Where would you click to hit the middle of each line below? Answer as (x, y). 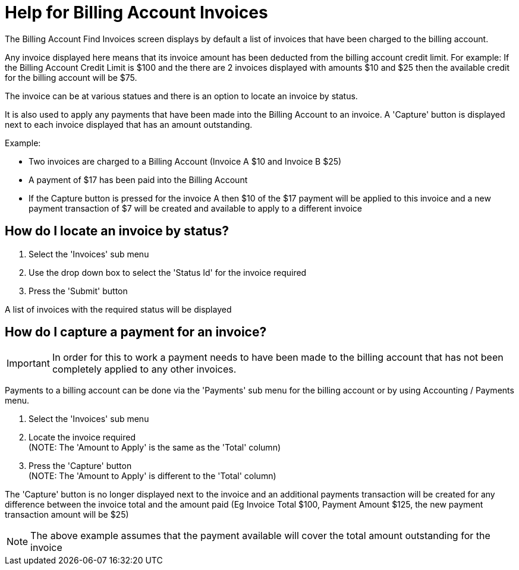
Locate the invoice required (82, 437)
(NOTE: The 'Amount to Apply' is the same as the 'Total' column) (155, 448)
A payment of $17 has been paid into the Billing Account (138, 179)
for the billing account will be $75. (71, 77)
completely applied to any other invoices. (144, 369)
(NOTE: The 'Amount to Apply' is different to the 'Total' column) (152, 476)
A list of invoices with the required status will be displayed (118, 309)
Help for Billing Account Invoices (136, 12)
